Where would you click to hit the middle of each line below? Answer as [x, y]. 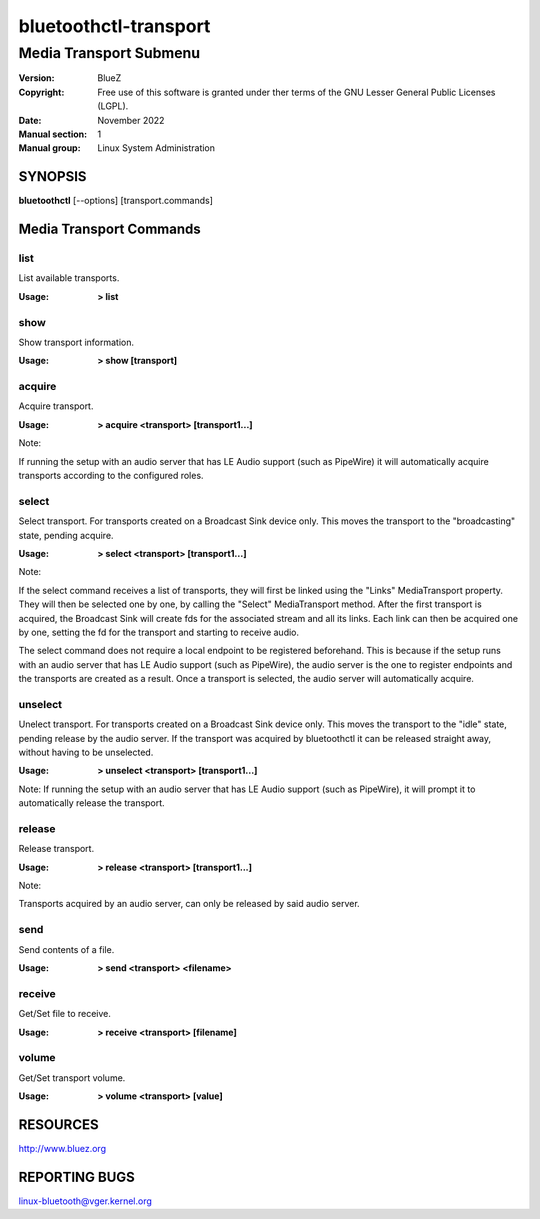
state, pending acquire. [66, 535]
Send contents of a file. [66, 949]
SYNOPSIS [52, 176]
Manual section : [53, 134]
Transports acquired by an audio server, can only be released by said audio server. [189, 904]
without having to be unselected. [86, 752]
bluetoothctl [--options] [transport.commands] [116, 201]
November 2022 [131, 120]
